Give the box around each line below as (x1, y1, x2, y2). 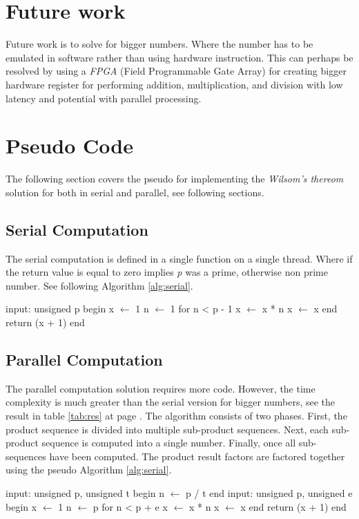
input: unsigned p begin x (6, 301, 115, 316)
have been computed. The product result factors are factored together (49, 449, 345, 463)
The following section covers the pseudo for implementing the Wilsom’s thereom (6, 171, 344, 186)
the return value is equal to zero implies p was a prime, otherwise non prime (6, 265, 328, 279)
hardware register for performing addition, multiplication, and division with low (6, 77, 343, 91)
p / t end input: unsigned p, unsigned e (186, 485, 353, 500)
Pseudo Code (6, 131, 133, 160)
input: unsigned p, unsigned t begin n (6, 485, 165, 500)
